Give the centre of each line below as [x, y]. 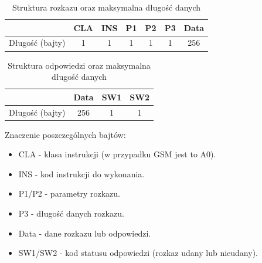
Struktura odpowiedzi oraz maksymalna [79, 65]
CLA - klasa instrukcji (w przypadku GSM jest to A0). [117, 154]
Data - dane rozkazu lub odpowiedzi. [85, 233]
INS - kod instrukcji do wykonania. [81, 173]
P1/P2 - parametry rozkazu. [69, 193]
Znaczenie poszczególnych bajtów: [65, 134]
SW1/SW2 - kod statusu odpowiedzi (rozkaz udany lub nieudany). [138, 253]
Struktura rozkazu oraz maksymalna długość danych [106, 7]
